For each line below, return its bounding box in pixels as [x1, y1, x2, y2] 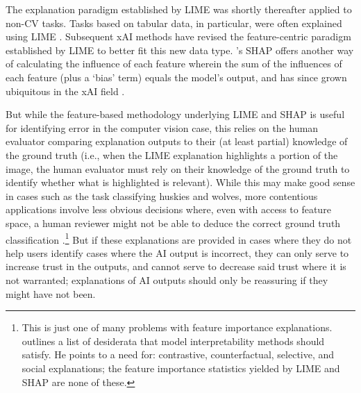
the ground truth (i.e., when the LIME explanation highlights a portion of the [6, 147, 338, 162]
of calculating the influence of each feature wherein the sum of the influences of [6, 56, 342, 71]
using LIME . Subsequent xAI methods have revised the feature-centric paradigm [6, 29, 351, 44]
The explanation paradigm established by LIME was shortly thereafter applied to [6, 2, 352, 16]
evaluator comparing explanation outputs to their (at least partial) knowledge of [6, 134, 348, 149]
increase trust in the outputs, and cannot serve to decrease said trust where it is [6, 259, 346, 274]
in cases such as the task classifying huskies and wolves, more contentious [6, 188, 318, 203]
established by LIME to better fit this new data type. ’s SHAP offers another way [6, 42, 354, 57]
